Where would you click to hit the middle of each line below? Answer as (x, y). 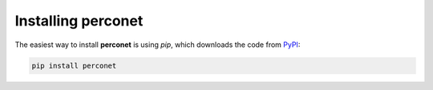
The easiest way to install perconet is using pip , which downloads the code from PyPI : (158, 45)
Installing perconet (79, 21)
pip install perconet (74, 65)
